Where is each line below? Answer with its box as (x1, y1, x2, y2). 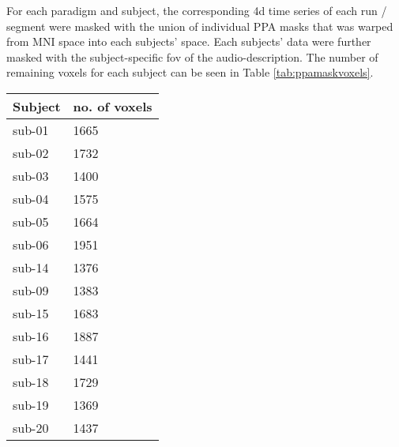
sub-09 (13, 280, 49, 299)
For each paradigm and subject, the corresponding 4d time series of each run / (6, 2, 387, 18)
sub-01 (13, 120, 49, 139)
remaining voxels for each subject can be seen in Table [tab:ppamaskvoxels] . (6, 64, 374, 81)
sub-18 (13, 372, 49, 391)
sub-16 (13, 326, 49, 345)
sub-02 (13, 143, 49, 162)
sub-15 (13, 303, 49, 322)
